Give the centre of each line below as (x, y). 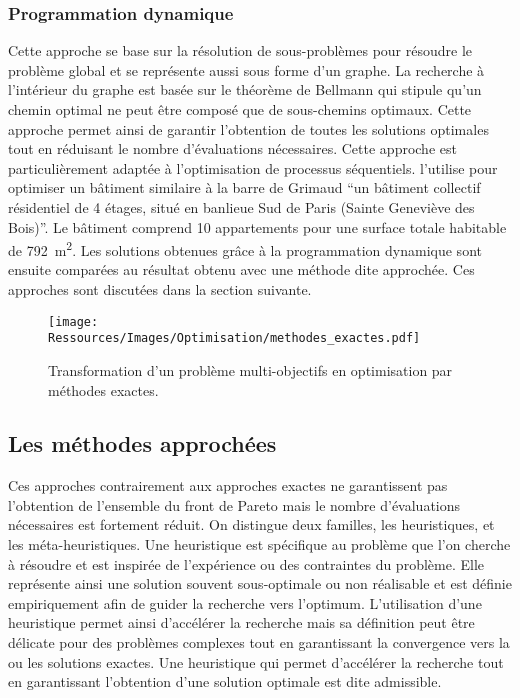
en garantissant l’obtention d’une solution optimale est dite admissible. (225, 681)
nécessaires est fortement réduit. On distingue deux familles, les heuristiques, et (251, 524)
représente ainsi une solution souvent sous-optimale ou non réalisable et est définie (260, 583)
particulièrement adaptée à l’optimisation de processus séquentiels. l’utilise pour (253, 167)
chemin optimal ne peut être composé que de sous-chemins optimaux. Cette (240, 109)
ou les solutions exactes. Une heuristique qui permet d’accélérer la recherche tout (256, 661)
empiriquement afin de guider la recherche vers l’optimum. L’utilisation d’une (245, 602)
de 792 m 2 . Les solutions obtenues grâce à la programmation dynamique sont (245, 248)
